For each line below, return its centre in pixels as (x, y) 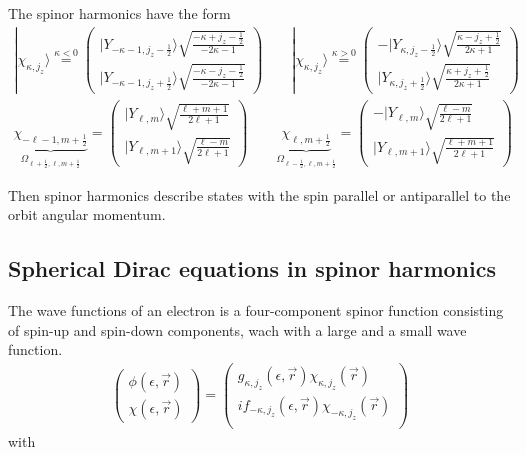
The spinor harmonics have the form (119, 13)
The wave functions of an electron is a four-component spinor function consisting (256, 310)
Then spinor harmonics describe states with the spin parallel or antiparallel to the (259, 194)
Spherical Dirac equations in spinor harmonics (252, 268)
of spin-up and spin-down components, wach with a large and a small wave (237, 329)
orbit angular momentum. (87, 214)
